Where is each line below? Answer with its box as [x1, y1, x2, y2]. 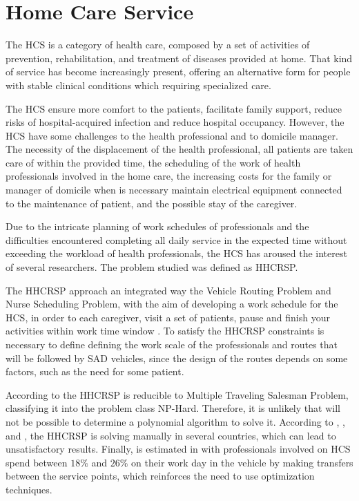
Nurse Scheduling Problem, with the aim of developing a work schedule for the [6, 296, 338, 311]
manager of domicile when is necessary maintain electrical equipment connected [6, 182, 342, 197]
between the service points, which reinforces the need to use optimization [6, 469, 315, 483]
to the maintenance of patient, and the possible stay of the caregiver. [6, 196, 298, 210]
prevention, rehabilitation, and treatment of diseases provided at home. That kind [6, 50, 353, 65]
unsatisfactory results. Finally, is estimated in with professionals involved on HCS [6, 442, 351, 456]
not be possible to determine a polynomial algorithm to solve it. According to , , [6, 414, 345, 428]
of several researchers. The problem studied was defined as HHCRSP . [6, 260, 298, 274]
